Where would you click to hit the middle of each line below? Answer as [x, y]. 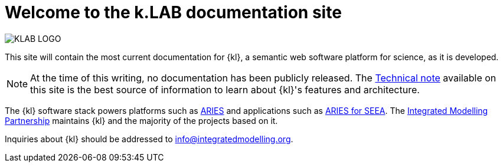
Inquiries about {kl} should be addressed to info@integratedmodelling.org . [149, 139]
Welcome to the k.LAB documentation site [173, 12]
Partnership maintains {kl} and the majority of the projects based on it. [141, 120]
